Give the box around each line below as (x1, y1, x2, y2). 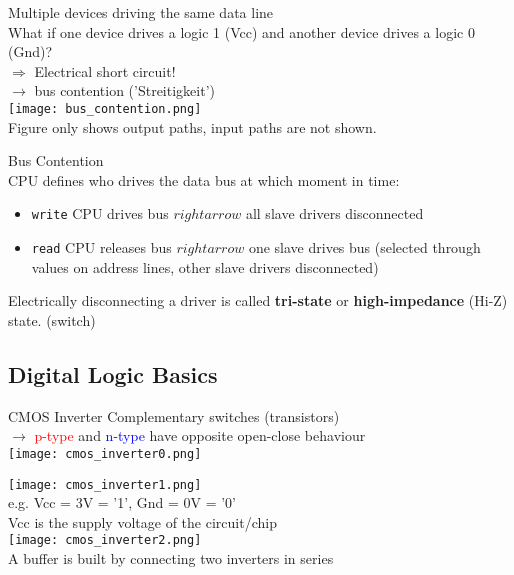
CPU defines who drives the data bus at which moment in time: (8, 169, 400, 190)
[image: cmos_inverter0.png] (8, 446, 202, 461)
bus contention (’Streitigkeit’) (34, 80, 215, 101)
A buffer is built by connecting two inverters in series (8, 548, 334, 569)
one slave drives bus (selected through (248, 237, 481, 258)
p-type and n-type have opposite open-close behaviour (34, 425, 366, 446)
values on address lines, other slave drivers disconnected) (31, 256, 379, 277)
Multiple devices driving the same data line (8, 2, 274, 22)
